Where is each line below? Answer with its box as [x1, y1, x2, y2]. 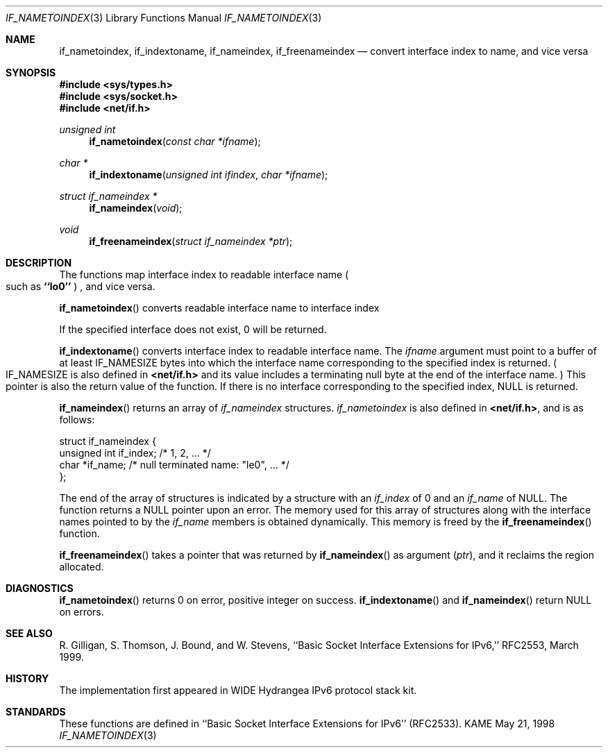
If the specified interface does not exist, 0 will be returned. [59, 323, 327, 335]
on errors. [59, 606, 104, 618]
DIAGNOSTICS [6, 582, 74, 594]
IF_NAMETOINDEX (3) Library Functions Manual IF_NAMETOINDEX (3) [6, 12, 322, 24]
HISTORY [6, 672, 49, 684]
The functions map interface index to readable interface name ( [59, 269, 349, 280]
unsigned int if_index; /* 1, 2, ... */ [59, 447, 211, 459]
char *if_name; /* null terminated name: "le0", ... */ [59, 459, 289, 471]
